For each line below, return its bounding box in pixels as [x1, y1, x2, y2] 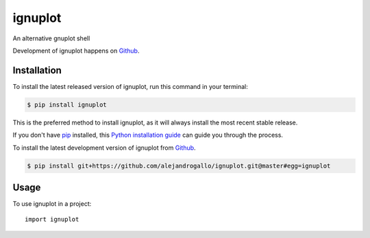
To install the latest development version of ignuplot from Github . [12, 144, 196, 152]
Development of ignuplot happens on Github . [12, 47, 140, 55]
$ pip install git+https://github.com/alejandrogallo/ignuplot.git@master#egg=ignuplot [27, 161, 331, 170]
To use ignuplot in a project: [12, 200, 92, 208]
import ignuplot [25, 215, 79, 224]
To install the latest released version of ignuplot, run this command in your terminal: [12, 82, 248, 90]
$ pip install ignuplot [27, 101, 108, 109]
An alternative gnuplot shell [12, 34, 90, 42]
